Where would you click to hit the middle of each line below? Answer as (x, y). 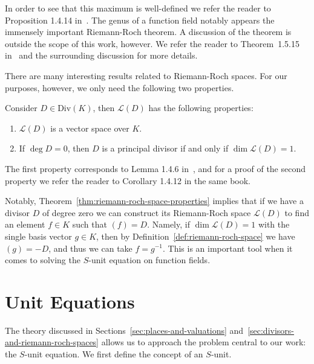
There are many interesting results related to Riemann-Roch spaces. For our (146, 75)
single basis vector (38, 236)
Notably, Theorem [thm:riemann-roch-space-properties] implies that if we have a (154, 201)
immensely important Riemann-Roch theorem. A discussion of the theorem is (148, 32)
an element (25, 224)
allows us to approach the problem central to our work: (204, 342)
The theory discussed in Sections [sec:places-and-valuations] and (124, 330)
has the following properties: (201, 108)
